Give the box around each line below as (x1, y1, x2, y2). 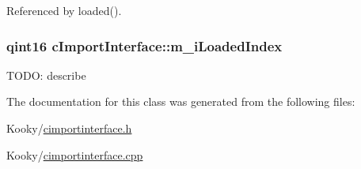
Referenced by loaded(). (6, 2, 122, 18)
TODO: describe (6, 66, 86, 83)
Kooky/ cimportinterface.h (6, 120, 132, 136)
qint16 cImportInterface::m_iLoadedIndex (6, 36, 283, 55)
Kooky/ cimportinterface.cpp (6, 146, 143, 163)
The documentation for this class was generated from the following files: (6, 93, 355, 110)
